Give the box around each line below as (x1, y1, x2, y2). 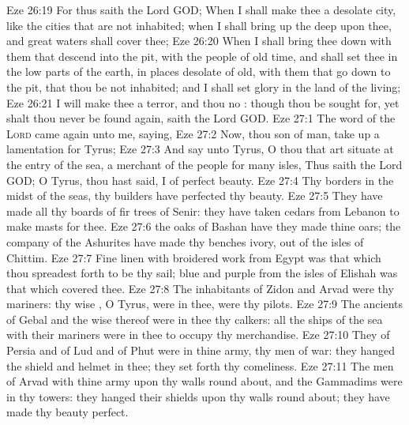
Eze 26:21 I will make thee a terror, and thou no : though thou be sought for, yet (6, 94, 400, 111)
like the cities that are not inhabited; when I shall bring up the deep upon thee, (6, 17, 392, 33)
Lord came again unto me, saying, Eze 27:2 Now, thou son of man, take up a (6, 125, 380, 141)
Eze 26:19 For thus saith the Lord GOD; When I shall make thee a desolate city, (6, 2, 396, 17)
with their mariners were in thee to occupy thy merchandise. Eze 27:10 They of (6, 326, 390, 343)
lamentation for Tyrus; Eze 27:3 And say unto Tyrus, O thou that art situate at (6, 141, 394, 157)
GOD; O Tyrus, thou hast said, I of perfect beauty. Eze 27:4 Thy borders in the (6, 171, 394, 188)
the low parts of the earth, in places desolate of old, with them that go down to (6, 63, 391, 80)
